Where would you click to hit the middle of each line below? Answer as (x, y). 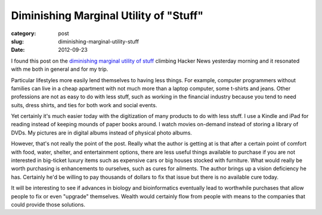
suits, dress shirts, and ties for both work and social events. (84, 105)
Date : (18, 50)
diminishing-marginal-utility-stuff (99, 41)
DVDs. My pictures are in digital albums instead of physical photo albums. (101, 133)
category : (24, 33)
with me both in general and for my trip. (60, 69)
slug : (17, 41)
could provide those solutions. (48, 204)
